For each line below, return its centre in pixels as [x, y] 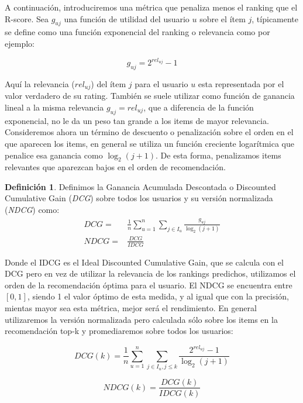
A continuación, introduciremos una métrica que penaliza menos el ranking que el [151, 7]
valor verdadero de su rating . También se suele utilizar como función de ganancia [150, 96]
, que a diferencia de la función [199, 107]
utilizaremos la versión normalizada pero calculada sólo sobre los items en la [141, 319]
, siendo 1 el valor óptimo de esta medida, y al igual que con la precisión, [158, 296]
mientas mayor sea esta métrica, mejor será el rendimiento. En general [131, 308]
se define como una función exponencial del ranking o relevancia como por [137, 32]
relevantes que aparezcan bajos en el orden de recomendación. [115, 167]
